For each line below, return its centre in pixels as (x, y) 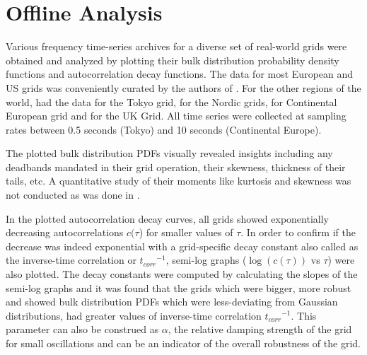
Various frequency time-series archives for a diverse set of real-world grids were (176, 46)
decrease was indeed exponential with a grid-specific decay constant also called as (182, 246)
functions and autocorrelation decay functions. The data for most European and (180, 74)
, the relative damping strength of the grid (260, 329)
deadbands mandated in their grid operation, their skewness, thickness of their (176, 167)
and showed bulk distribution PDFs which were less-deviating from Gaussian (172, 302)
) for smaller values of (186, 232)
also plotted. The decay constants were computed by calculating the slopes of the (182, 274)
